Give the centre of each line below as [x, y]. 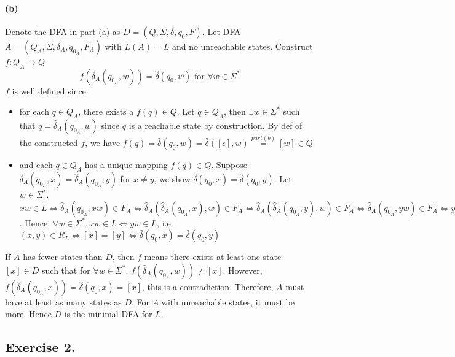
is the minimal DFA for [108, 314]
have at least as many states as [63, 301]
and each [36, 165]
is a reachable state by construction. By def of [216, 125]
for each [34, 111]
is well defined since [49, 90]
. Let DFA [221, 31]
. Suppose [229, 165]
